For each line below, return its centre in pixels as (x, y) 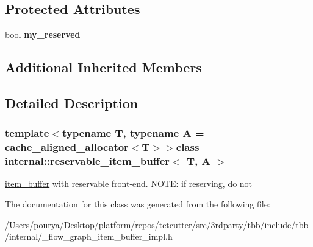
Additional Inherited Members (103, 67)
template (27, 133)
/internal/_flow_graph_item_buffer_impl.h (89, 236)
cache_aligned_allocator (67, 147)
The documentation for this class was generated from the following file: (138, 204)
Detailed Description (72, 103)
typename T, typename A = (133, 133)
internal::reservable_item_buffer (88, 161)
